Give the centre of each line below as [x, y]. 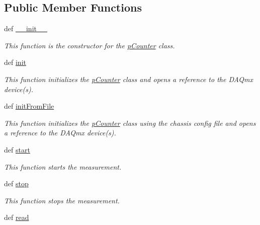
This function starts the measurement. [63, 166]
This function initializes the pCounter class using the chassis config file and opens [130, 123]
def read [17, 217]
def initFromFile [29, 106]
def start [17, 149]
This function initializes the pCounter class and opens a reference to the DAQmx [128, 79]
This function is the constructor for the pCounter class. [90, 45]
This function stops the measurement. [62, 200]
